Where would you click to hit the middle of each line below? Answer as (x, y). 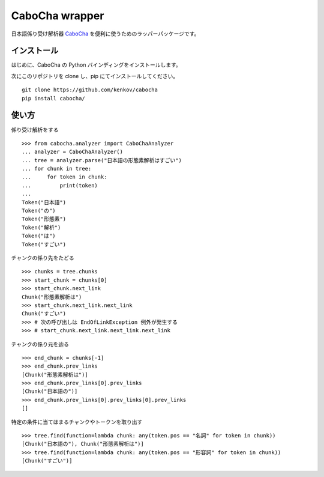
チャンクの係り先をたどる (43, 258)
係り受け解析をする (35, 130)
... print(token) (60, 185)
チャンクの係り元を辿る (40, 344)
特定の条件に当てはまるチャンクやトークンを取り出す (77, 422)
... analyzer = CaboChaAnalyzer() (72, 152)
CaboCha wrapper (58, 16)
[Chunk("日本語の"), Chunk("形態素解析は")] (83, 444)
